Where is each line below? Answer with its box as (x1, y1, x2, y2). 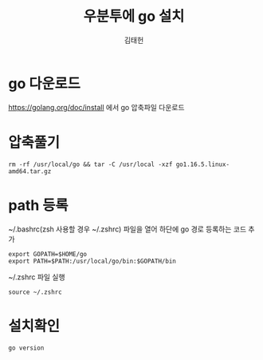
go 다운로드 (8, 74, 81, 93)
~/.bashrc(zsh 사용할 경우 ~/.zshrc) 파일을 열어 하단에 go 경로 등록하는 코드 (8, 224, 247, 234)
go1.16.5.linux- (175, 160, 230, 168)
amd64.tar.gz (8, 167, 52, 176)
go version (8, 344, 45, 352)
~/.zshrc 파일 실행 (8, 272, 65, 282)
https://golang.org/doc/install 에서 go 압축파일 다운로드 (8, 102, 185, 112)
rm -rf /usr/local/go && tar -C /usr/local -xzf (8, 160, 173, 168)
